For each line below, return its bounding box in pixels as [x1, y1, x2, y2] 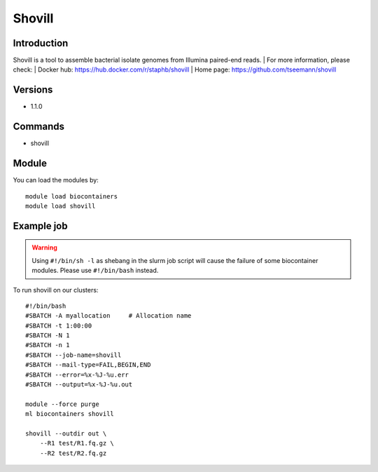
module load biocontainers [25, 192, 118, 200]
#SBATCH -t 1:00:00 [25, 321, 92, 330]
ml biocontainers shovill [25, 410, 115, 418]
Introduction [13, 37, 69, 49]
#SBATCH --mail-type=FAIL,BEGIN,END [25, 361, 151, 369]
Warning [31, 243, 57, 252]
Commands [13, 121, 65, 133]
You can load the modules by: [13, 176, 99, 184]
